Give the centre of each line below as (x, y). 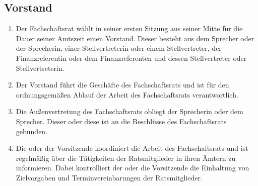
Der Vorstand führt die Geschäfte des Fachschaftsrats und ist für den (122, 85)
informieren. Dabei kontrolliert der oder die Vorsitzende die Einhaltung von (133, 168)
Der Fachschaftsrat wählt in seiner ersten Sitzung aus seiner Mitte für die (129, 28)
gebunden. (32, 131)
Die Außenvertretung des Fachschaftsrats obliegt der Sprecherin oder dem (130, 111)
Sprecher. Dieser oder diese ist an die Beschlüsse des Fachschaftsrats (121, 121)
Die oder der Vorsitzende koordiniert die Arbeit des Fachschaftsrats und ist (132, 148)
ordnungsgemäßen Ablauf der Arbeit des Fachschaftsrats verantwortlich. (127, 94)
